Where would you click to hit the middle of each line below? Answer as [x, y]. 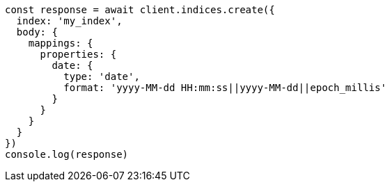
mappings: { [61, 43]
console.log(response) [67, 154]
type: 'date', [102, 76]
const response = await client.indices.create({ [140, 10]
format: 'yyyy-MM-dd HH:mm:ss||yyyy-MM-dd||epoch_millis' [225, 88]
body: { [37, 32]
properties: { [78, 54]
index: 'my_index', [69, 21]
